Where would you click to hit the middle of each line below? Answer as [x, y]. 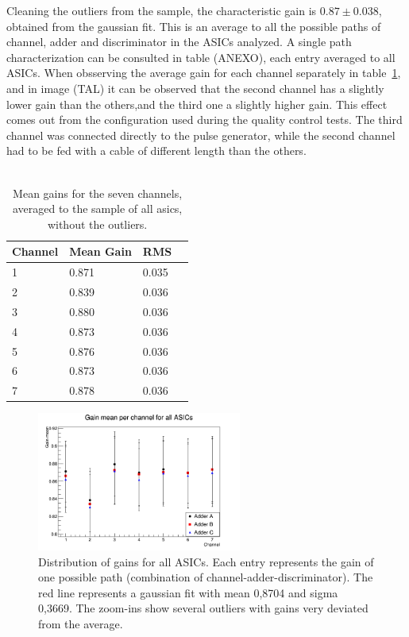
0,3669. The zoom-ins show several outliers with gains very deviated [203, 608]
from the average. [81, 624]
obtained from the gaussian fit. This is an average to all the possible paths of [194, 26]
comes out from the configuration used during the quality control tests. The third [204, 120]
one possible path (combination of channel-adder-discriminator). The [206, 577]
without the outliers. [97, 224]
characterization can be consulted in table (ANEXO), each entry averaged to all [201, 57]
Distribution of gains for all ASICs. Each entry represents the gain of [206, 561]
